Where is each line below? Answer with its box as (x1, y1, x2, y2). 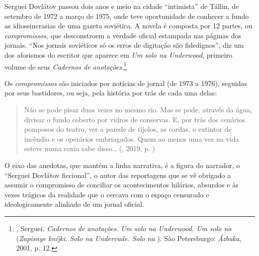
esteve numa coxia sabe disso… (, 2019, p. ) (24, 143, 155, 154)
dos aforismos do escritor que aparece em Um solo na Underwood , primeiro (4, 49, 233, 60)
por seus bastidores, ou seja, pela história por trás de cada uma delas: (4, 87, 217, 98)
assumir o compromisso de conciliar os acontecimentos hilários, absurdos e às (4, 179, 239, 190)
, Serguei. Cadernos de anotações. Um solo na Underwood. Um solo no (16, 223, 232, 233)
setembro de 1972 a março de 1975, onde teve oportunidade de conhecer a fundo (4, 10, 249, 21)
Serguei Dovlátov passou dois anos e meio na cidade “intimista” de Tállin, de (4, 1, 239, 11)
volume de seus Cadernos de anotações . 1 (4, 60, 127, 72)
